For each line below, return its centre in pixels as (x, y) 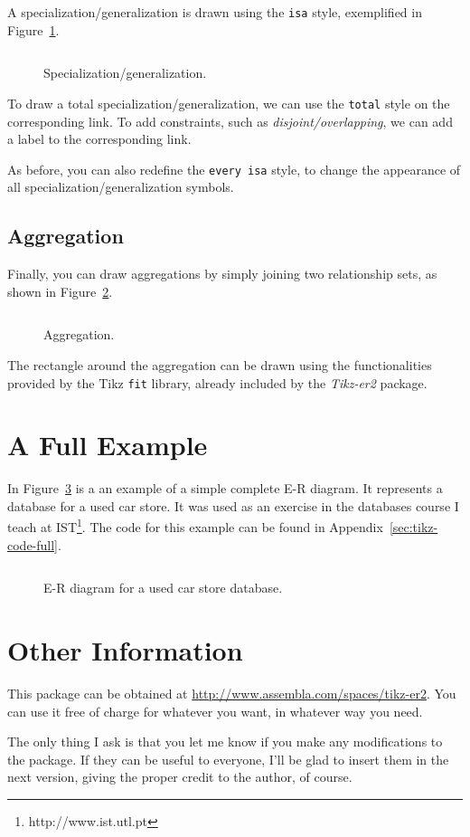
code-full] (33, 544)
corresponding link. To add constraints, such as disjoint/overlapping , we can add (230, 121)
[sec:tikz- (414, 527)
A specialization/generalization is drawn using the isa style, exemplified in (215, 12)
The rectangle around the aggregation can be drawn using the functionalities (220, 364)
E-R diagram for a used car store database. (163, 588)
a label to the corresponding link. (99, 139)
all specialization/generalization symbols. (121, 187)
